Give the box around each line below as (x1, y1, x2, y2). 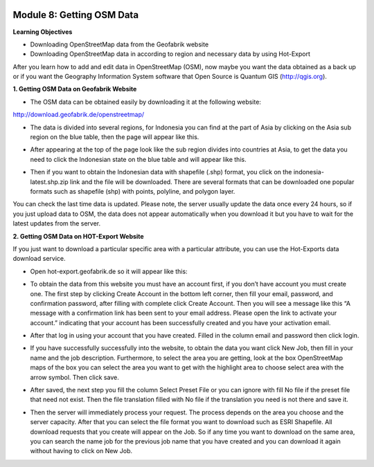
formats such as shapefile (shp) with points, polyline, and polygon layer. (30, 187, 235, 195)
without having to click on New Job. (30, 447, 133, 455)
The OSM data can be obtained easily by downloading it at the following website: (30, 98, 261, 106)
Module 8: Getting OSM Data (12, 9, 139, 21)
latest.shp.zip (30, 177, 69, 186)
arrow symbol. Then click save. (30, 373, 119, 381)
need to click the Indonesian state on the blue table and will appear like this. (30, 155, 247, 163)
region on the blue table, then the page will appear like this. (30, 133, 199, 141)
